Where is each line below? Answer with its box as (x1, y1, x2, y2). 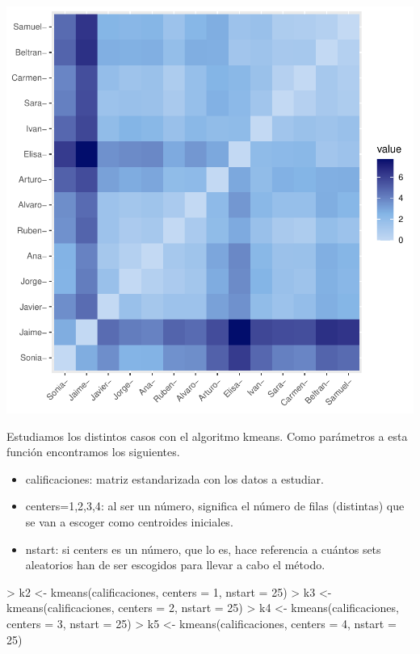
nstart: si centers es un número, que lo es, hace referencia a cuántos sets (25, 540, 381, 557)
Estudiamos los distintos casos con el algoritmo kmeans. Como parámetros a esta (6, 427, 408, 444)
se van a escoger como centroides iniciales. (25, 513, 233, 530)
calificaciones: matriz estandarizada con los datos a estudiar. (25, 470, 324, 487)
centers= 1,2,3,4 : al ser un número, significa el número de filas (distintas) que (25, 497, 405, 514)
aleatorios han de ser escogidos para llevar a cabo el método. (25, 556, 325, 573)
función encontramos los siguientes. (6, 443, 180, 460)
